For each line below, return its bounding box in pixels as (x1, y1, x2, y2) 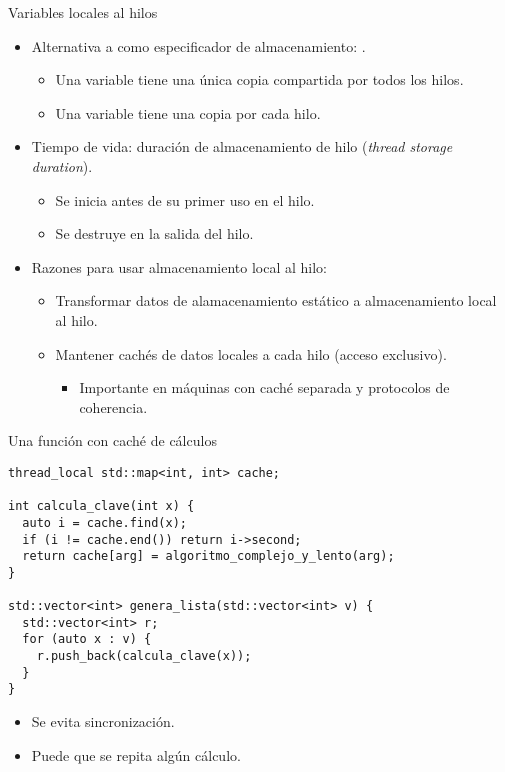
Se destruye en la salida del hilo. (55, 223, 254, 244)
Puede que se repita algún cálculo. (31, 744, 241, 765)
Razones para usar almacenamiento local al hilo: (31, 256, 327, 277)
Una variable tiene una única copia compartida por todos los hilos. (55, 69, 464, 90)
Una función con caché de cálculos (8, 430, 217, 451)
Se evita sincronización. (31, 711, 175, 732)
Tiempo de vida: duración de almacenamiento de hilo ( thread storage (31, 136, 453, 157)
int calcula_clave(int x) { (8, 499, 195, 514)
